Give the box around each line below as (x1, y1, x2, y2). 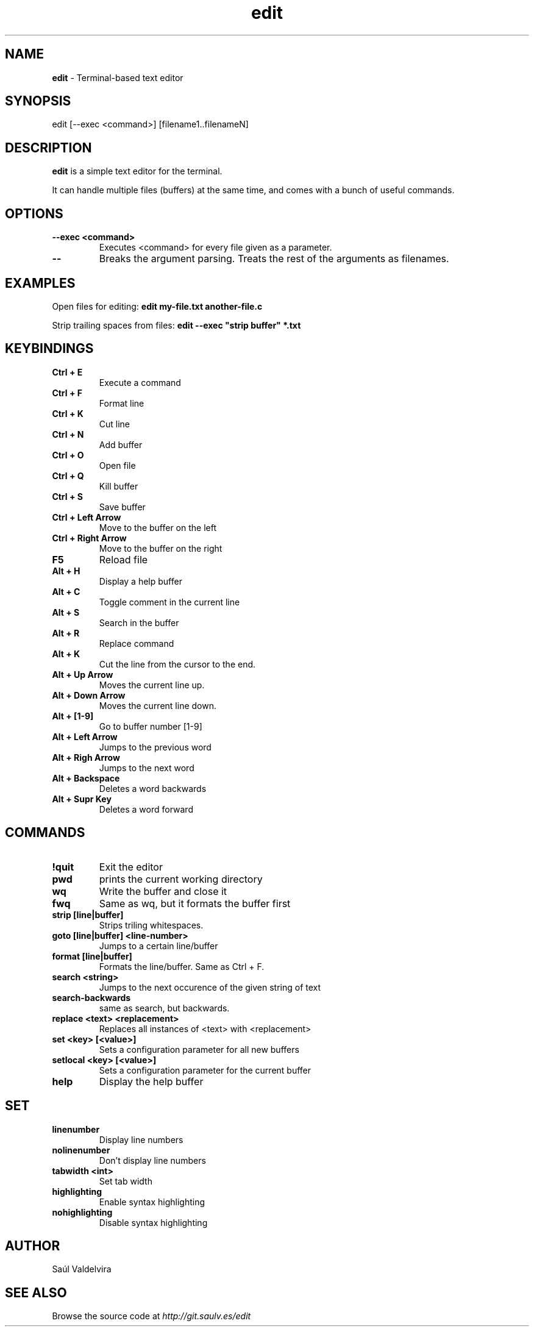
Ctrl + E (52, 366, 83, 377)
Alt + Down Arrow (52, 689, 126, 700)
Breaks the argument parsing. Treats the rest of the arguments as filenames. (99, 252, 449, 265)
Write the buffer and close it (99, 885, 227, 897)
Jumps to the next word (99, 762, 194, 773)
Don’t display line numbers (99, 1155, 206, 1166)
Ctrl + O (52, 449, 84, 460)
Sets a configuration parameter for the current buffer (99, 1064, 311, 1075)
